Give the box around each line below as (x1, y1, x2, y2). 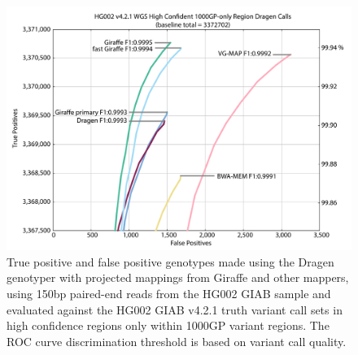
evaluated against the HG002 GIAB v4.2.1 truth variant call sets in (7, 301, 343, 318)
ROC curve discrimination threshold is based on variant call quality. (7, 332, 347, 349)
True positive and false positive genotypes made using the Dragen (7, 253, 334, 270)
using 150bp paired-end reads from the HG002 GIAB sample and (7, 284, 331, 301)
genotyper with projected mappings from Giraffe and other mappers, (7, 269, 349, 286)
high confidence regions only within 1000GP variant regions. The (7, 317, 330, 334)
